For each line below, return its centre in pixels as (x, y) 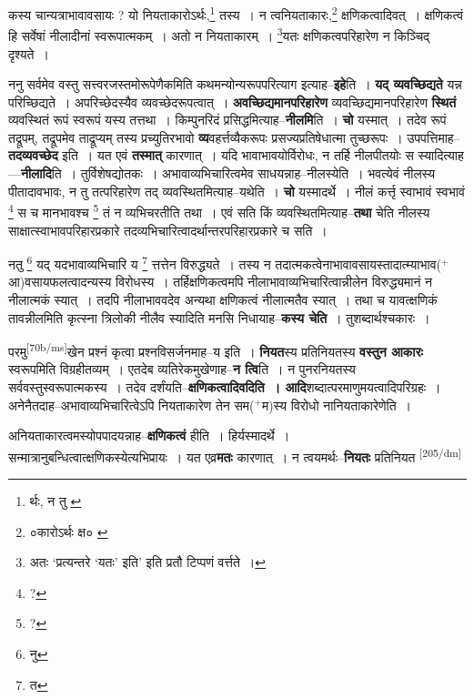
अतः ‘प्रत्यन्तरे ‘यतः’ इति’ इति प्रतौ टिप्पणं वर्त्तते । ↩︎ (147, 562)
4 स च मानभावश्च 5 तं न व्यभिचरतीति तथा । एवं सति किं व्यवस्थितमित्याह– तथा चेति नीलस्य (219, 211)
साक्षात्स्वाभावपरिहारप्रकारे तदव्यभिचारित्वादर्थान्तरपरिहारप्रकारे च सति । (168, 230)
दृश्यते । (29, 53)
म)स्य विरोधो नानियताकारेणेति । (337, 405)
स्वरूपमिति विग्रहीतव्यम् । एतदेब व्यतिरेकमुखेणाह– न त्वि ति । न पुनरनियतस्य (182, 369)
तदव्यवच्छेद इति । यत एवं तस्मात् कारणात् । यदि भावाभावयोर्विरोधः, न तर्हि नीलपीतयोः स (211, 155)
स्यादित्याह (441, 155)
